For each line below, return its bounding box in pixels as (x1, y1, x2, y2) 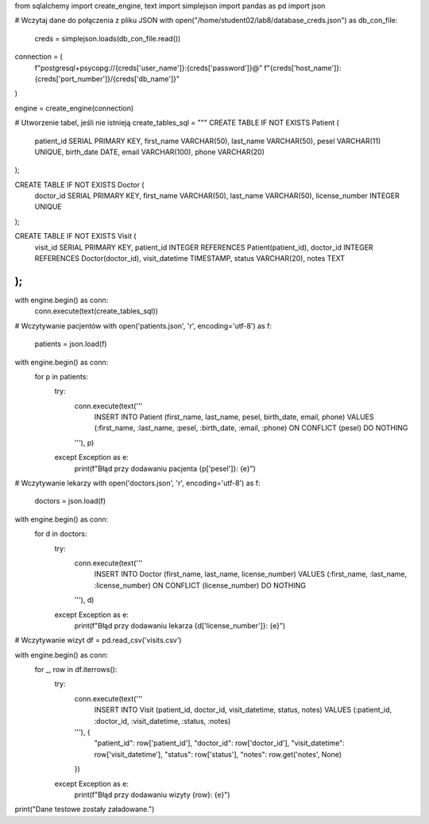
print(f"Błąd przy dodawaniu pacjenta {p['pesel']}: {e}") (74, 464, 256, 473)
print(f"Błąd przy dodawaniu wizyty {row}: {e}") (74, 790, 230, 799)
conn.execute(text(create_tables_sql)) (34, 306, 159, 316)
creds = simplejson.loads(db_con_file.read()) (34, 33, 181, 43)
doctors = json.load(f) (34, 496, 106, 506)
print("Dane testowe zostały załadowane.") (14, 804, 155, 814)
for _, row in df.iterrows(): (34, 665, 118, 674)
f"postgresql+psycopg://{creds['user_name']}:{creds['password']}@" (34, 63, 263, 72)
